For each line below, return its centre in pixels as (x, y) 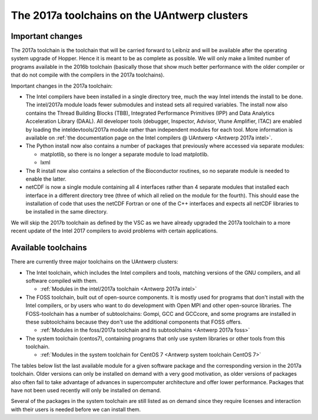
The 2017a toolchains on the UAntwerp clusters (130, 15)
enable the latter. (46, 179)
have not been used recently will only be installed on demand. (86, 391)
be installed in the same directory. (67, 212)
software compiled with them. (62, 281)
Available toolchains (49, 248)
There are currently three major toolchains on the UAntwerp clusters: (95, 262)
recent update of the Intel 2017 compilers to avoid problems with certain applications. (114, 231)
